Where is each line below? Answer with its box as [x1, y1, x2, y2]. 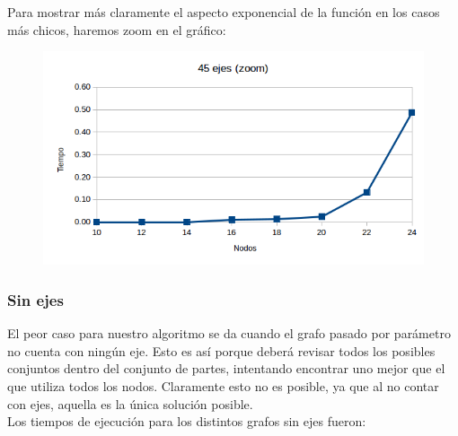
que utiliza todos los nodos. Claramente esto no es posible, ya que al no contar [7, 377, 439, 396]
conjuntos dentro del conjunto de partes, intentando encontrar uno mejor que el [7, 359, 445, 378]
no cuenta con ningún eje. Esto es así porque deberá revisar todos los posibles [7, 341, 436, 360]
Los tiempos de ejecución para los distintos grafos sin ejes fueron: [7, 412, 366, 431]
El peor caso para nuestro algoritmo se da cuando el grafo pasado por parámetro [7, 324, 451, 343]
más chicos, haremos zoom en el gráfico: [7, 20, 226, 39]
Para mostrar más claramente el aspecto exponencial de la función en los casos [7, 3, 440, 21]
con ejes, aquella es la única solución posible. [7, 394, 253, 413]
